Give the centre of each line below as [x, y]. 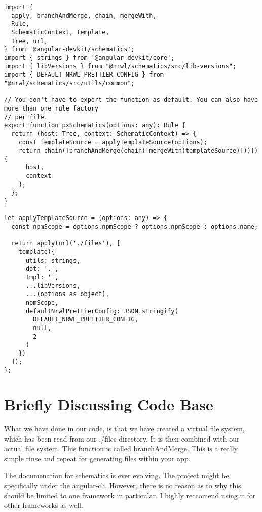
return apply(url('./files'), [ [66, 244]
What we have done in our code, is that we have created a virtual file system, [124, 428]
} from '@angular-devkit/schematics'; [69, 49]
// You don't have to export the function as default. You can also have [131, 100]
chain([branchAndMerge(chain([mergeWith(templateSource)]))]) [151, 151]
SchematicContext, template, [60, 32]
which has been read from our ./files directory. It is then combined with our [122, 438]
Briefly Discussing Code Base [109, 404]
